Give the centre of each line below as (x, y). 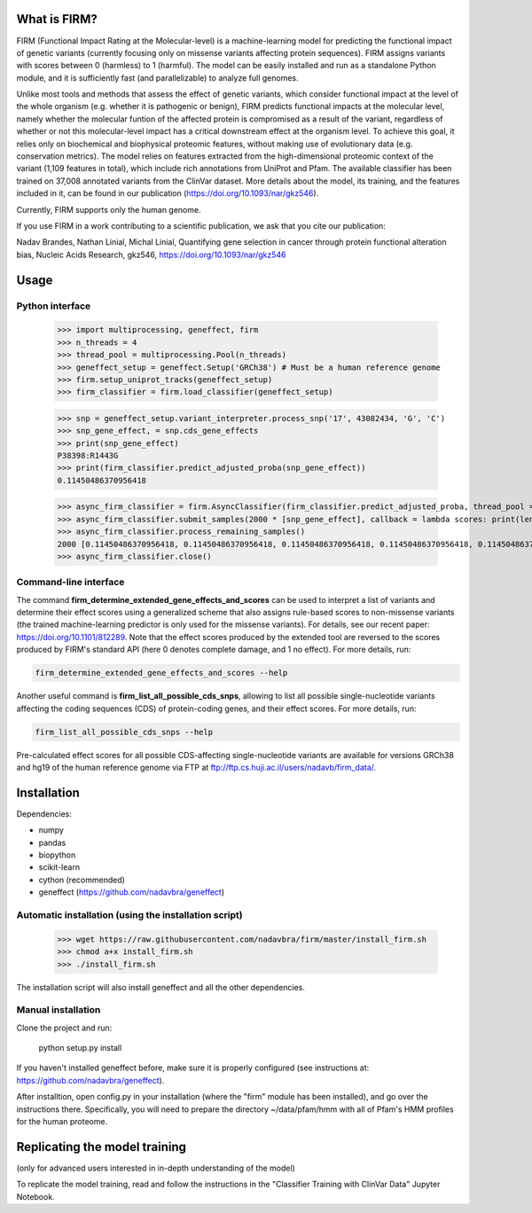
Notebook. (35, 1196)
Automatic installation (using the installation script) (129, 915)
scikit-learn (59, 867)
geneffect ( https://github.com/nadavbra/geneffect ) (132, 892)
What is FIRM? (57, 19)
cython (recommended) (82, 880)
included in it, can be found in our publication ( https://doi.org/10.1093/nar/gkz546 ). (168, 193)
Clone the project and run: (64, 1028)
